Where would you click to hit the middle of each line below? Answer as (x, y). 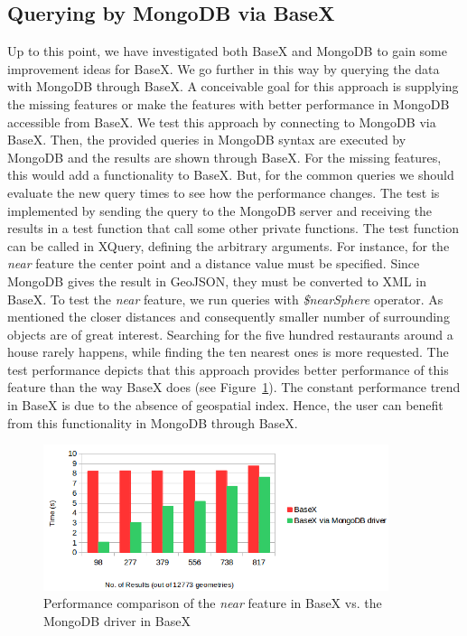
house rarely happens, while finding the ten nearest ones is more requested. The (228, 352)
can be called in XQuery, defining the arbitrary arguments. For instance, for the (229, 245)
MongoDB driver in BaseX (117, 620)
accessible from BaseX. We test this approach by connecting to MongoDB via (222, 122)
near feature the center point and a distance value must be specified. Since (214, 263)
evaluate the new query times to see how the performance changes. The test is (224, 192)
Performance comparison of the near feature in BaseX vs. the (213, 603)
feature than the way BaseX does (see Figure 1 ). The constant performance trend (234, 387)
